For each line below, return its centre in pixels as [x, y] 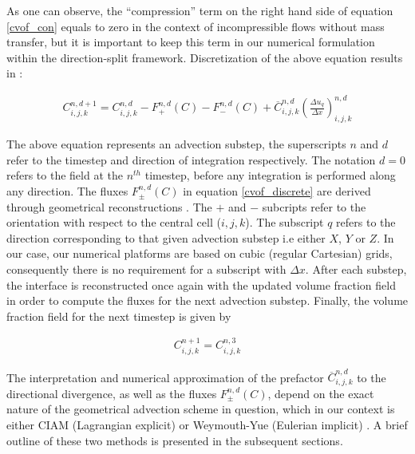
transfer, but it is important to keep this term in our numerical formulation [191, 42]
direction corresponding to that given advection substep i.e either [166, 237]
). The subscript [285, 222]
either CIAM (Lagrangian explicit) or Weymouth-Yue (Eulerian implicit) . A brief [207, 425]
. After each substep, [356, 269]
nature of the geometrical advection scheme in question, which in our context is [201, 409]
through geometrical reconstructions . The [109, 206]
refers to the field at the [65, 175]
